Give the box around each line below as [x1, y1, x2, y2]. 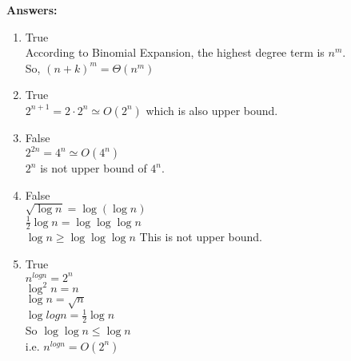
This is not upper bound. [139, 228, 263, 245]
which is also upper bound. [146, 101, 278, 118]
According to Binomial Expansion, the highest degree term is [25, 44, 325, 61]
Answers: [6, 2, 58, 18]
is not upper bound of [40, 160, 147, 177]
